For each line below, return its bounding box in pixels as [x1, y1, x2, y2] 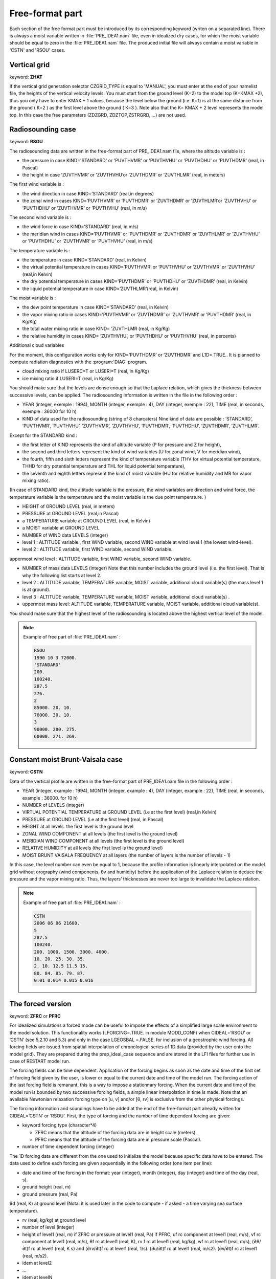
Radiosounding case [9, 125, 76, 134]
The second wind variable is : [9, 214, 72, 220]
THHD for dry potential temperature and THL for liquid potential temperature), [22, 463, 186, 469]
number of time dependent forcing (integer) [22, 1143, 114, 1150]
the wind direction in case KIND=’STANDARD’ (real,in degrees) [22, 190, 154, 196]
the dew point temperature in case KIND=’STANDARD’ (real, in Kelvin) [22, 304, 169, 311]
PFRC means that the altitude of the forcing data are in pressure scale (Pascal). [35, 1136, 202, 1142]
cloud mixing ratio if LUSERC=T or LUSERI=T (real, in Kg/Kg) [22, 368, 149, 374]
